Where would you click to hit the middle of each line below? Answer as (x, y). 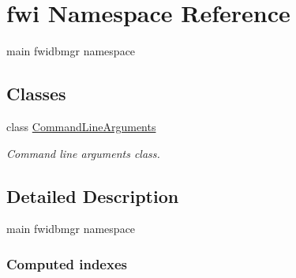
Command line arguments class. (83, 153)
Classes (36, 94)
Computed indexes (67, 263)
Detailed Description (93, 195)
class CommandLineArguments (81, 126)
